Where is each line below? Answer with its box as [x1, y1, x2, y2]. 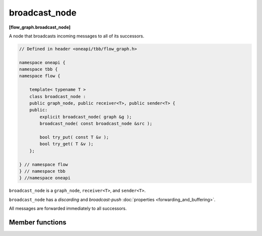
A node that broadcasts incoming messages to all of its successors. [9, 33, 145, 39]
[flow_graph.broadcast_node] [9, 24, 71, 30]
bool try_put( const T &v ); [39, 135, 109, 140]
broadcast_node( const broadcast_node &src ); [39, 121, 152, 126]
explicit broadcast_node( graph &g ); [39, 114, 132, 119]
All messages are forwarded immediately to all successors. [9, 205, 127, 211]
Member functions [9, 218, 66, 226]
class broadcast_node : [29, 94, 86, 99]
